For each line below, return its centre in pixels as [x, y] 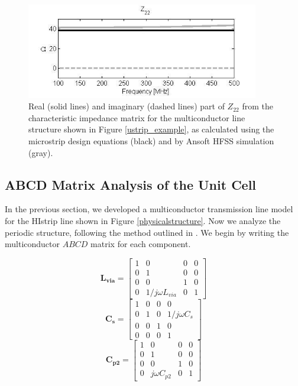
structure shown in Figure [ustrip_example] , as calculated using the [151, 129]
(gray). [41, 152]
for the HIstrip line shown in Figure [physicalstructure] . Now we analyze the [143, 221]
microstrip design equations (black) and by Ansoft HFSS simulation [151, 141]
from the [257, 106]
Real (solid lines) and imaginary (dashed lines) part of [127, 106]
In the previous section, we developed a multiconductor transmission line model [149, 209]
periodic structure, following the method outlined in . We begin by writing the [147, 232]
